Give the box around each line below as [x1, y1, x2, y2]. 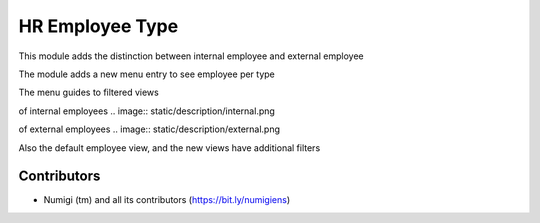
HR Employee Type [18, 15, 179, 37]
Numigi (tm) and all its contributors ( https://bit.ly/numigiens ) [43, 194, 291, 206]
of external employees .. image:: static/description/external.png [18, 123, 280, 135]
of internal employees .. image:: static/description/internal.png [18, 105, 275, 117]
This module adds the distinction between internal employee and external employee [18, 50, 364, 62]
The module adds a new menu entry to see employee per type [18, 68, 275, 80]
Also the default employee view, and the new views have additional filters [18, 141, 321, 154]
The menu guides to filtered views [18, 86, 159, 99]
